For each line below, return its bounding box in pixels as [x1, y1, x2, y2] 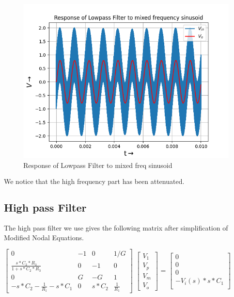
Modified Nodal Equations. [4, 232, 84, 242]
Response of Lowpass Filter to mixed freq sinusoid [23, 160, 172, 170]
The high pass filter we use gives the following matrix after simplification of [4, 222, 228, 232]
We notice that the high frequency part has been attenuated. [4, 176, 185, 186]
